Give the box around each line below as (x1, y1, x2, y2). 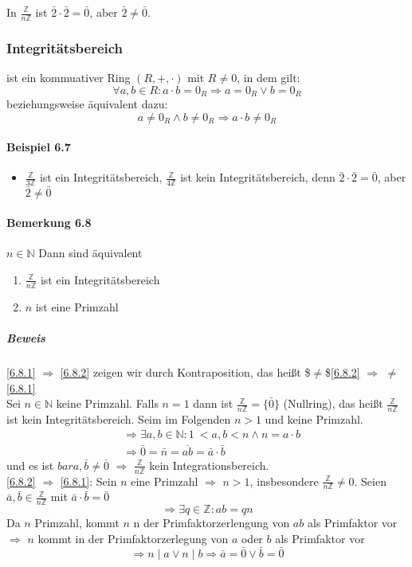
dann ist (193, 395, 233, 412)
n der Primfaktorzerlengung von (133, 514, 290, 531)
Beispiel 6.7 (6, 139, 71, 155)
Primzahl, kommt (34, 514, 120, 531)
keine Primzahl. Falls (56, 395, 159, 412)
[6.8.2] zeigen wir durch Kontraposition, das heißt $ (60, 363, 311, 380)
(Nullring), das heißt (283, 395, 383, 412)
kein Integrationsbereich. (149, 456, 269, 473)
